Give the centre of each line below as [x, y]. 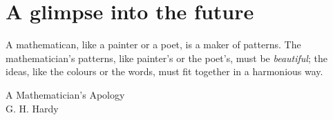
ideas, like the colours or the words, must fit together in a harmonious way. [164, 71]
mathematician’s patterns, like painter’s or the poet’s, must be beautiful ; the [166, 58]
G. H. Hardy [32, 108]
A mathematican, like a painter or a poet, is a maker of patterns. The [153, 44]
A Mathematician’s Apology [65, 94]
